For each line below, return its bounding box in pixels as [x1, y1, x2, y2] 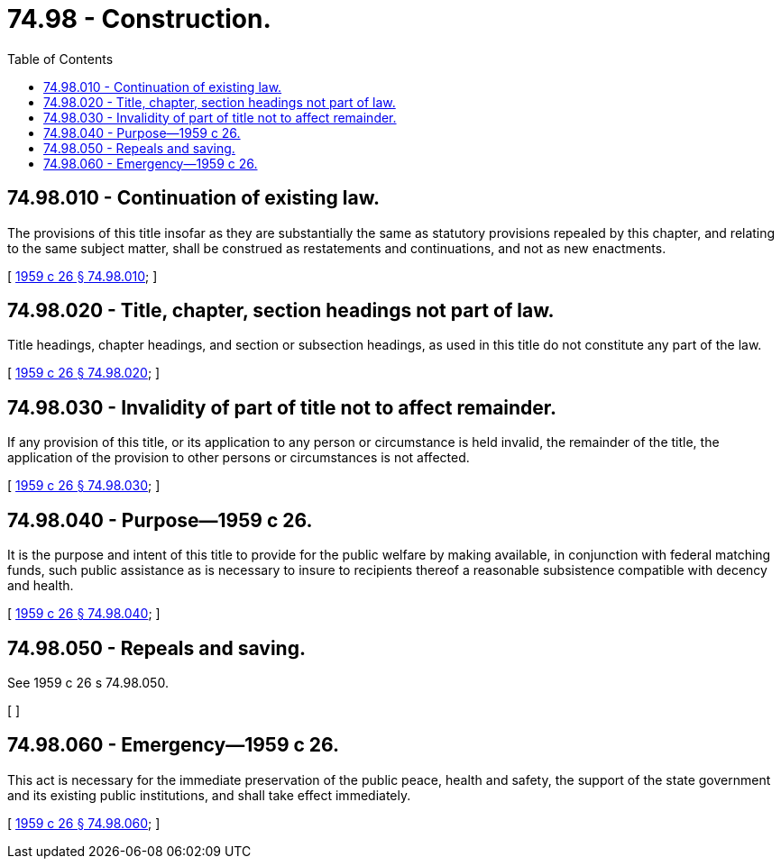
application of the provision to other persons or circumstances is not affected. [7, 450, 470, 466]
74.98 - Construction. [7, 4, 271, 34]
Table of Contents [7, 50, 114, 67]
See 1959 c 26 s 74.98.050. [7, 674, 169, 690]
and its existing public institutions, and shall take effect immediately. [7, 787, 411, 803]
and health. [7, 578, 74, 594]
